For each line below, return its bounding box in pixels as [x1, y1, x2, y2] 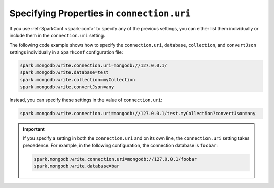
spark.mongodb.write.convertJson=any [20, 84, 114, 90]
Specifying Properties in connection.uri [9, 8, 191, 19]
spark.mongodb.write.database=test [20, 70, 109, 76]
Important [23, 126, 45, 132]
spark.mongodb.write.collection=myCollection [20, 77, 135, 83]
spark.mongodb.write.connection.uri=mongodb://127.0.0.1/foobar [33, 156, 197, 162]
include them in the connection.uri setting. [9, 32, 105, 39]
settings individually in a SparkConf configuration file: [9, 49, 123, 55]
